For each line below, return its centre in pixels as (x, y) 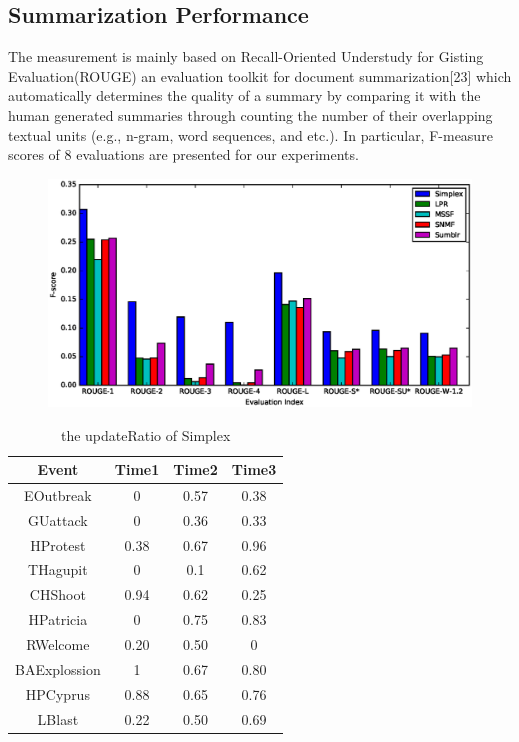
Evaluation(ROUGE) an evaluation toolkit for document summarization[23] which (260, 75)
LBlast (58, 718)
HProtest (58, 544)
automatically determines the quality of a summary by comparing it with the (244, 95)
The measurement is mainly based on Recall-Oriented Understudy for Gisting (246, 56)
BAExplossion (58, 668)
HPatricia (58, 619)
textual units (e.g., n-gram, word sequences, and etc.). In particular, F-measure (250, 134)
